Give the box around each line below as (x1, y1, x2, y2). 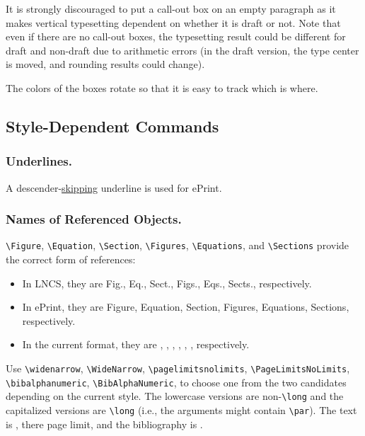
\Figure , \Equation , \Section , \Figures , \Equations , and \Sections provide (6, 238, 349, 253)
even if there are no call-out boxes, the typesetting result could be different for (6, 29, 346, 44)
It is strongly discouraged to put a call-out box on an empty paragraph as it (6, 1, 336, 16)
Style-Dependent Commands (6, 115, 219, 137)
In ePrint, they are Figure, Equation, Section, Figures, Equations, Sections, (22, 299, 349, 314)
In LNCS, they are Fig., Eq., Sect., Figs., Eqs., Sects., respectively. (22, 275, 312, 290)
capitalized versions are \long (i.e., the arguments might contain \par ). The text (6, 402, 357, 417)
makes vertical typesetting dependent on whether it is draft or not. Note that (6, 15, 341, 30)
